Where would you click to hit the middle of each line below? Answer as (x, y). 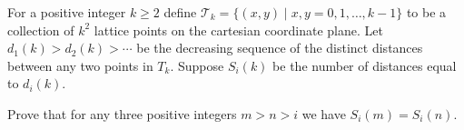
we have (324, 113)
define (180, 12)
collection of (41, 30)
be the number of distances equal (365, 65)
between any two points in (80, 65)
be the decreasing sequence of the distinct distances (280, 48)
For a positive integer (67, 12)
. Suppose (197, 65)
